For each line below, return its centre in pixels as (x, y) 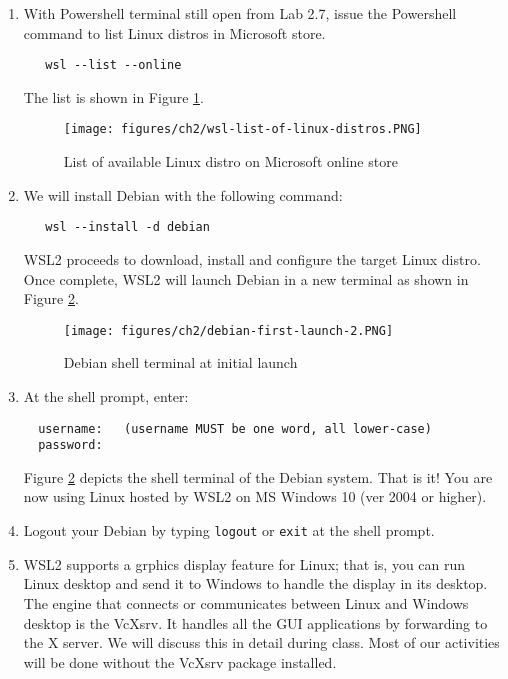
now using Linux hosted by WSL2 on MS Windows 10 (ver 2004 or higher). (255, 496)
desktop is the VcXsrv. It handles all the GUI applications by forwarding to (255, 622)
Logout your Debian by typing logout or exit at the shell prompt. (229, 530)
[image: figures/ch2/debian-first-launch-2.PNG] (228, 330)
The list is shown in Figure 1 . (113, 96)
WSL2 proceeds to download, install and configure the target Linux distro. (252, 258)
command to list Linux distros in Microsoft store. (174, 32)
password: (70, 445)
